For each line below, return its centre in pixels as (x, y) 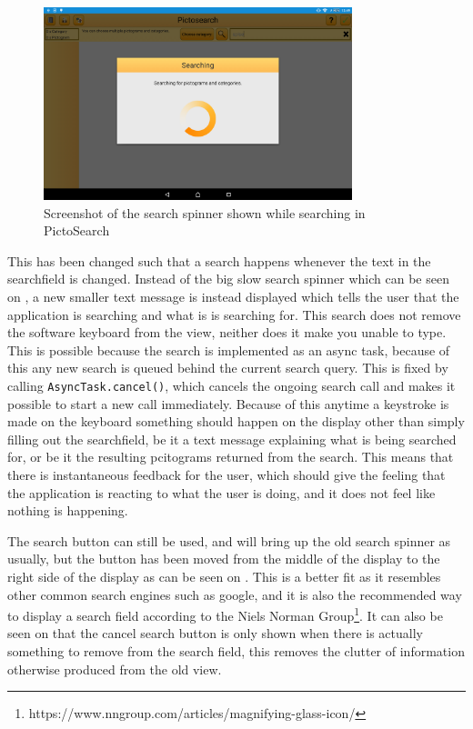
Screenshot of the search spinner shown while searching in (205, 212)
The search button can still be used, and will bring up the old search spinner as (229, 540)
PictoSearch (77, 230)
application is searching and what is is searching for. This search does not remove (234, 314)
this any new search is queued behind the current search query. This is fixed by (228, 368)
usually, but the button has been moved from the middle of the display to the (224, 559)
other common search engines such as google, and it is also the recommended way (235, 594)
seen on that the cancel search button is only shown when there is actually (215, 633)
